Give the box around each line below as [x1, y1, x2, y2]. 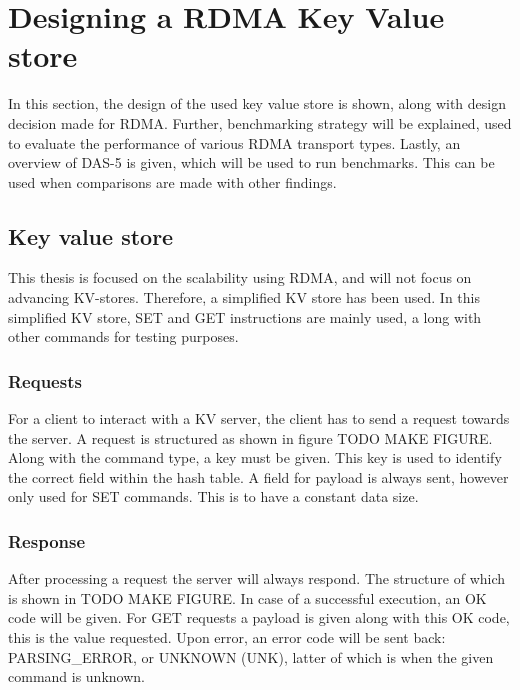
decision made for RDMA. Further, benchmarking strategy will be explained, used [8, 112, 512, 133]
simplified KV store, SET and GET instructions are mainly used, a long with [8, 306, 482, 327]
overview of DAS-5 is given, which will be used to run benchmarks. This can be [8, 152, 495, 173]
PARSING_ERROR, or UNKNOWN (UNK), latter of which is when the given [8, 646, 494, 667]
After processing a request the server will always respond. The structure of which [8, 568, 506, 589]
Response [8, 528, 86, 553]
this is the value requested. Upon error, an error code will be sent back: [8, 627, 446, 648]
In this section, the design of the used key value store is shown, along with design [8, 93, 507, 114]
